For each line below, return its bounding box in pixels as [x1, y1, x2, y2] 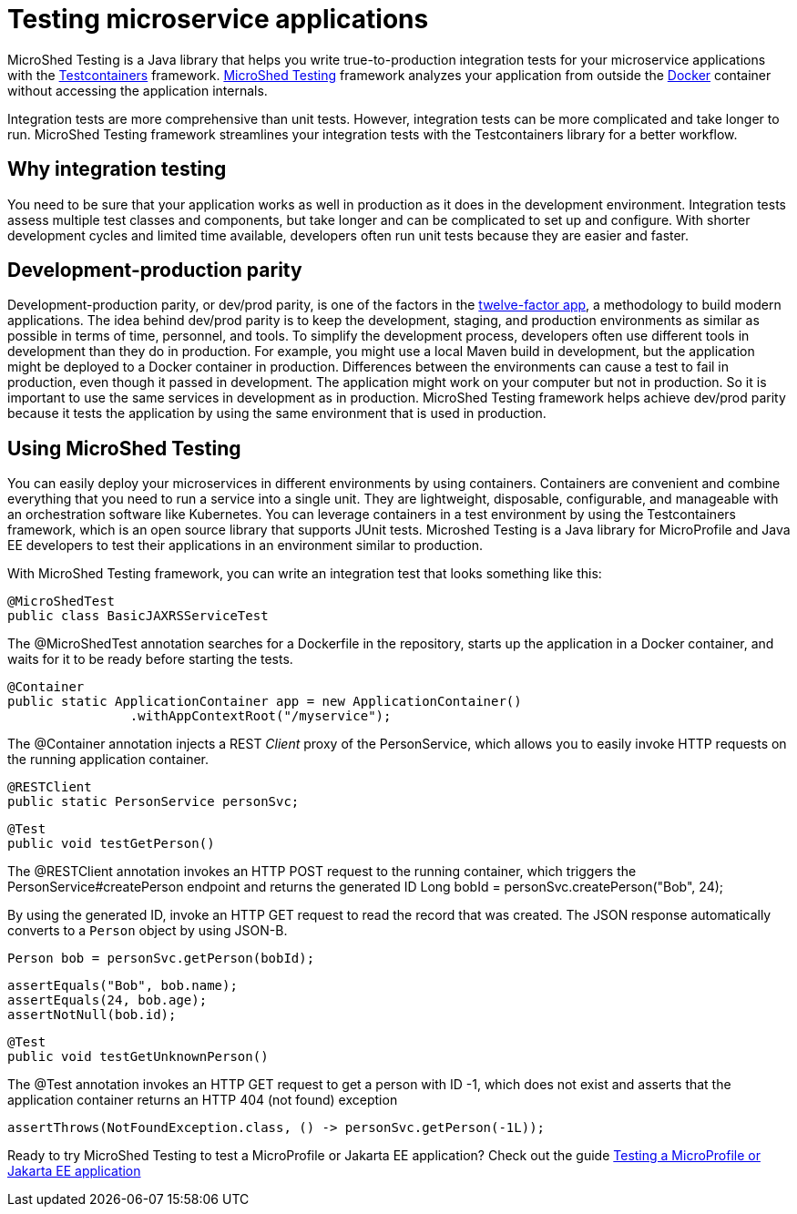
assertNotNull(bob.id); [7, 1007, 177, 1023]
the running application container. [7, 751, 209, 768]
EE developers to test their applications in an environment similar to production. [7, 537, 484, 554]
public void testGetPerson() [7, 836, 215, 852]
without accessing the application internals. [7, 82, 268, 98]
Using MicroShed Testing [7, 436, 241, 460]
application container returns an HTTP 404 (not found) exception [7, 1092, 398, 1108]
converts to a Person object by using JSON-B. [7, 923, 288, 939]
